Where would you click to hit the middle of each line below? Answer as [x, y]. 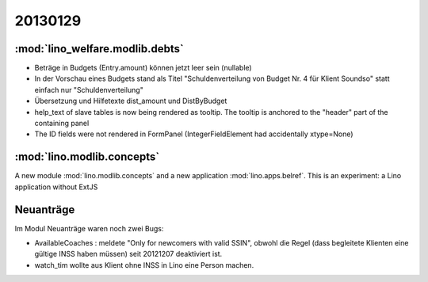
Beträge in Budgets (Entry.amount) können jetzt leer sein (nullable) [143, 68]
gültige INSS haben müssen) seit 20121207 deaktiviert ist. [128, 254]
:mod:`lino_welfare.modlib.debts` [99, 49]
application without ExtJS [56, 187]
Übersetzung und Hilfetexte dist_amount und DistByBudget [131, 101]
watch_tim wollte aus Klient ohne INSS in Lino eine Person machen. [144, 265]
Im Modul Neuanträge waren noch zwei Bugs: [89, 228]
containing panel [62, 124]
